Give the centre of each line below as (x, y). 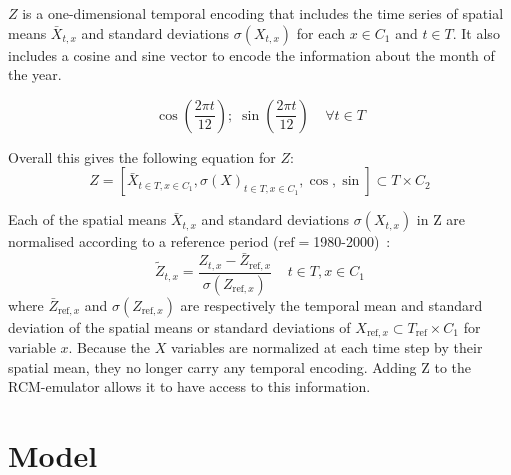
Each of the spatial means (87, 219)
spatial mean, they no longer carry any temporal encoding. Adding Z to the (240, 366)
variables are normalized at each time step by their (327, 346)
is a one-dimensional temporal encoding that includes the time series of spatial (263, 13)
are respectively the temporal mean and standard (331, 304)
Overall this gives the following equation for (142, 156)
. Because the (109, 346)
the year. (35, 74)
